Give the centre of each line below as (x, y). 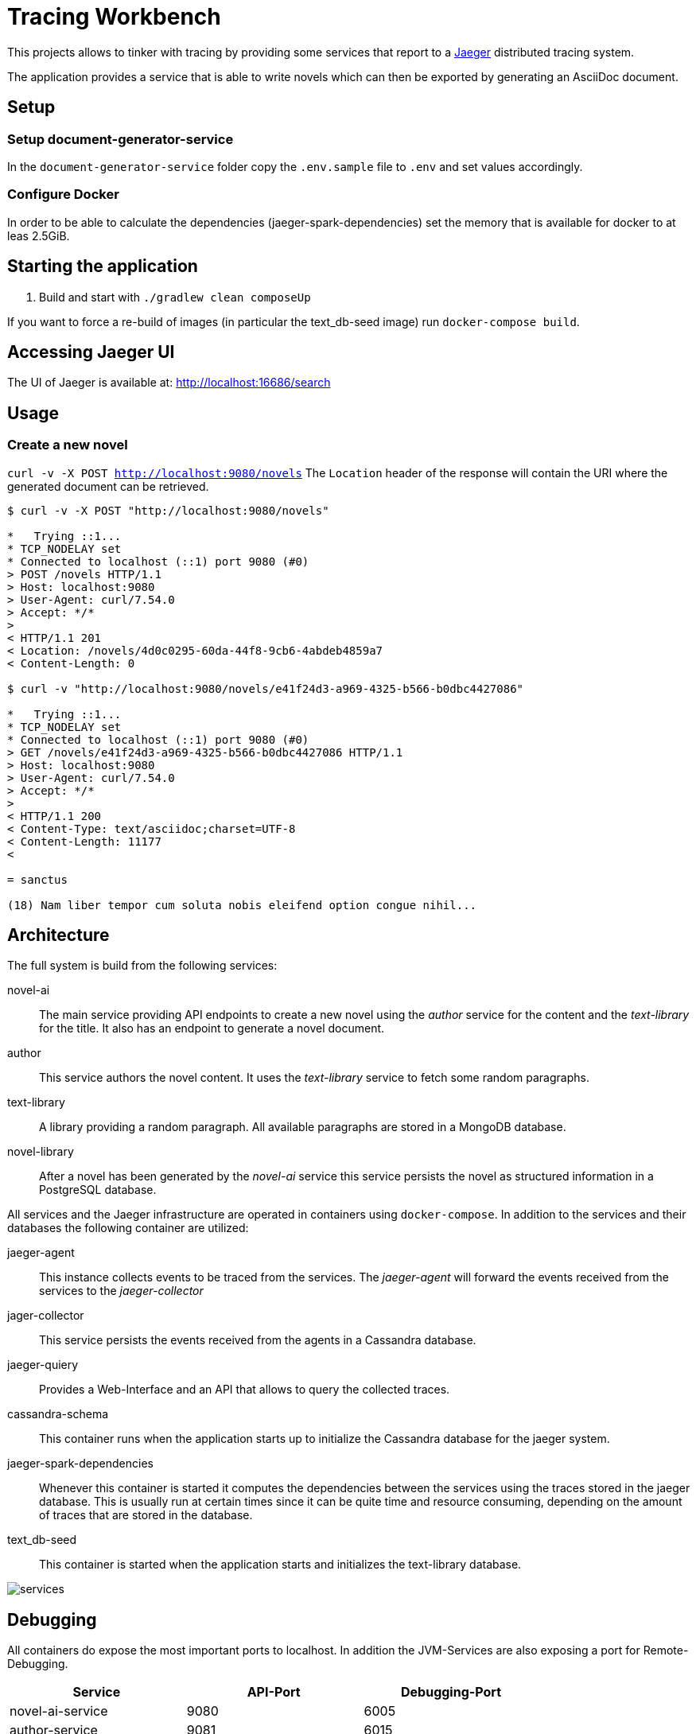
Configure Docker (63, 194)
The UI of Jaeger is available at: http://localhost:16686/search (169, 383)
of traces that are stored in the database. (146, 1515)
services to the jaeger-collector (121, 1291)
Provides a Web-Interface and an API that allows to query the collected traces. (245, 1390)
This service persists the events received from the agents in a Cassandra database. (258, 1340)
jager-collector (46, 1316)
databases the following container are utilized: (128, 1228)
